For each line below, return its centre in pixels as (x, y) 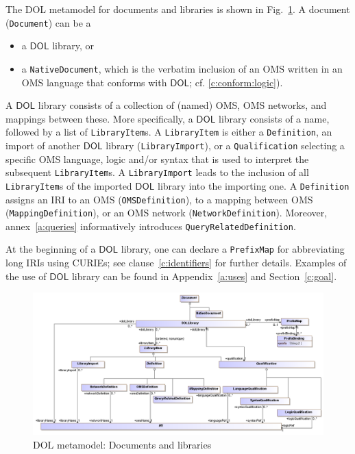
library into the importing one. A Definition (253, 185)
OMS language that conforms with (94, 82)
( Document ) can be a (48, 22)
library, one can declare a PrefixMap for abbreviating (233, 249)
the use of (26, 276)
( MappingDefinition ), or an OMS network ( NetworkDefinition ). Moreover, (167, 213)
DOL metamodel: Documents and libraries (122, 444)
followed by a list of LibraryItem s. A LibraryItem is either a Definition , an (169, 132)
